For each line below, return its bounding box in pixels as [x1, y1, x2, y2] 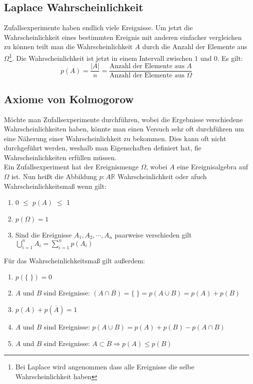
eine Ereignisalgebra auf [177, 162, 248, 172]
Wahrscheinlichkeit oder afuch [117, 171, 207, 182]
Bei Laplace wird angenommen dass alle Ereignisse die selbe [15, 362, 195, 372]
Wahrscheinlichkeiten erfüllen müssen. [4, 152, 117, 162]
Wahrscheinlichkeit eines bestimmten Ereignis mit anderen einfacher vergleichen [4, 32, 242, 42]
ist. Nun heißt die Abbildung [11, 171, 97, 182]
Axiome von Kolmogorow [4, 91, 134, 106]
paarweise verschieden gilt [114, 229, 192, 239]
